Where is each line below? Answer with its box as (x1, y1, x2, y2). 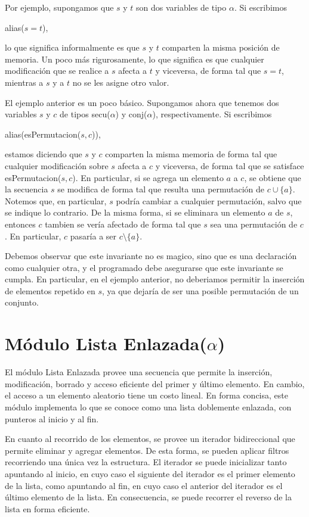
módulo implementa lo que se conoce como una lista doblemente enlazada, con (5, 400, 292, 413)
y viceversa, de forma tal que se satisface (155, 159, 304, 172)
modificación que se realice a (5, 64, 109, 77)
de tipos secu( (60, 108, 110, 120)
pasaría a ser (70, 229, 117, 242)
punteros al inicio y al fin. (5, 412, 99, 425)
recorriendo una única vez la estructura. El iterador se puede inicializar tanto (5, 456, 287, 468)
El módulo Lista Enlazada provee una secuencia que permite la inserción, (5, 366, 273, 378)
